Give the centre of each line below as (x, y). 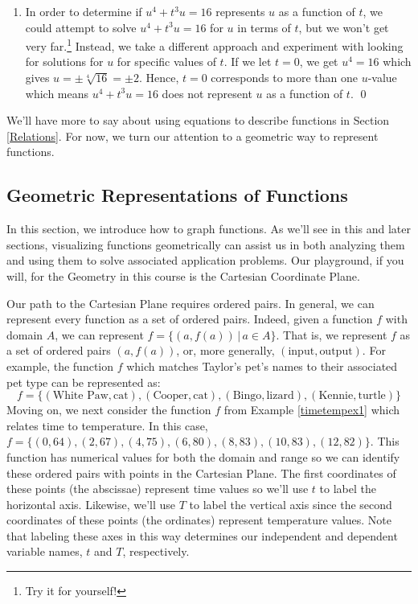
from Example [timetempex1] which (312, 410)
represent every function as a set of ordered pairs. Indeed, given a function (190, 319)
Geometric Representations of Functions (177, 195)
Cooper (171, 396)
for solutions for (64, 62)
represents (240, 11)
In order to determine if (84, 11)
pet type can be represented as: (84, 382)
